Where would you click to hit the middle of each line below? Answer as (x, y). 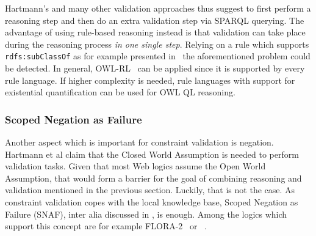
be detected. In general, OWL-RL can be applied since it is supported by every (155, 68)
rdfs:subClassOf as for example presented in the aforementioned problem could (158, 56)
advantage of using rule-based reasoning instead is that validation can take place (155, 32)
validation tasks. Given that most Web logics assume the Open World (135, 166)
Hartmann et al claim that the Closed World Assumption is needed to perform (152, 154)
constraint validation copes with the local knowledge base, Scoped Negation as (152, 202)
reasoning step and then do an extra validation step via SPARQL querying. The (155, 20)
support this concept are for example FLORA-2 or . (106, 226)
